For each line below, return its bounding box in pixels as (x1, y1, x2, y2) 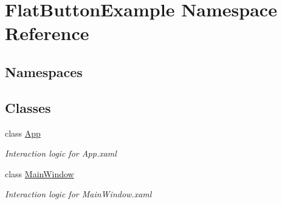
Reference (5, 21, 89, 46)
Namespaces (5, 62, 83, 81)
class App (5, 126, 41, 139)
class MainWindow (5, 167, 74, 180)
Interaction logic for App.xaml (5, 147, 117, 160)
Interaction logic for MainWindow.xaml (5, 188, 152, 200)
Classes (5, 98, 51, 117)
